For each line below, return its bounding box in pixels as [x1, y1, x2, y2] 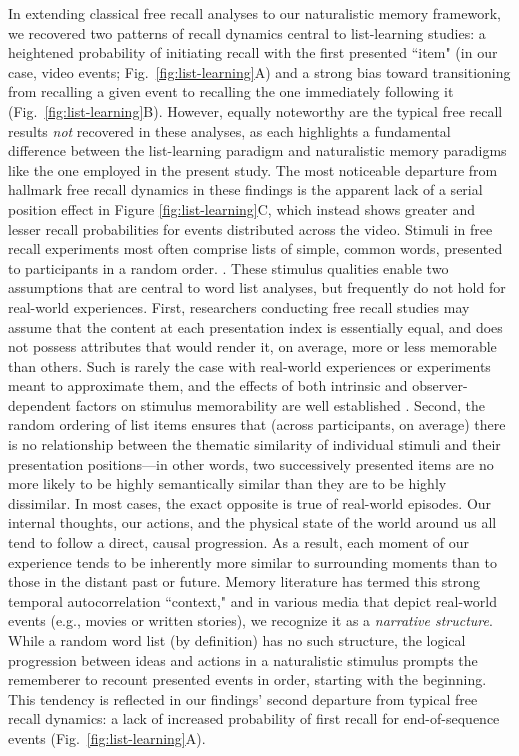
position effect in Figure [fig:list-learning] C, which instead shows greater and [8, 198, 476, 219]
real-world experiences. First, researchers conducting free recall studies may [8, 296, 470, 317]
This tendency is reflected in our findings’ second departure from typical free [8, 688, 478, 709]
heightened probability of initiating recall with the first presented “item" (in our [8, 42, 498, 63]
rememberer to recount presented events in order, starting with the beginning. [8, 669, 487, 690]
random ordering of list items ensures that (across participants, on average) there [8, 414, 506, 435]
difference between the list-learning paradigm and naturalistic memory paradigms [8, 140, 507, 161]
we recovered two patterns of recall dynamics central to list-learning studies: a [8, 22, 486, 43]
